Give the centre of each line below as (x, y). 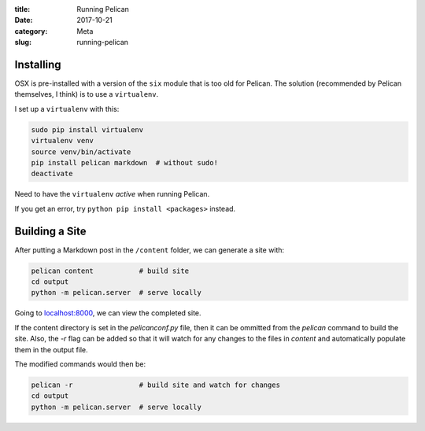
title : (22, 9)
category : (31, 31)
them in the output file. (51, 349)
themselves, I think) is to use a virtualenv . (87, 94)
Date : (24, 20)
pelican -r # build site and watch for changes (156, 385)
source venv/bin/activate (81, 152)
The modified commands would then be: (80, 364)
